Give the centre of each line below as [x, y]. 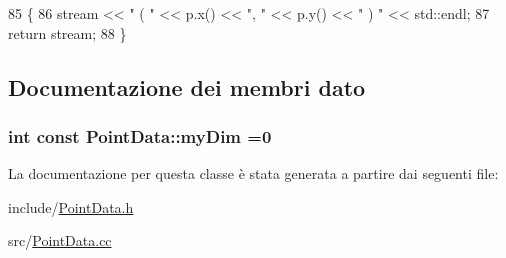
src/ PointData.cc [60, 240]
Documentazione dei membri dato [187, 86]
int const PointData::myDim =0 [140, 135]
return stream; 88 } [67, 32]
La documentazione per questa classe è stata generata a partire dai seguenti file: [253, 173]
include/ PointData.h [71, 206]
